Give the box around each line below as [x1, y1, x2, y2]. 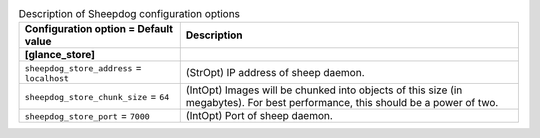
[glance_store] [24, 48, 95, 62]
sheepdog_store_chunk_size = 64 [24, 90, 170, 104]
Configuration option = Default [24, 22, 174, 36]
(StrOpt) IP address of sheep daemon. [185, 65, 365, 79]
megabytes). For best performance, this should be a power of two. [185, 96, 499, 110]
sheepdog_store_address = [24, 61, 143, 75]
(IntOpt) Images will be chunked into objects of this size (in [185, 83, 463, 97]
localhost [24, 73, 70, 84]
